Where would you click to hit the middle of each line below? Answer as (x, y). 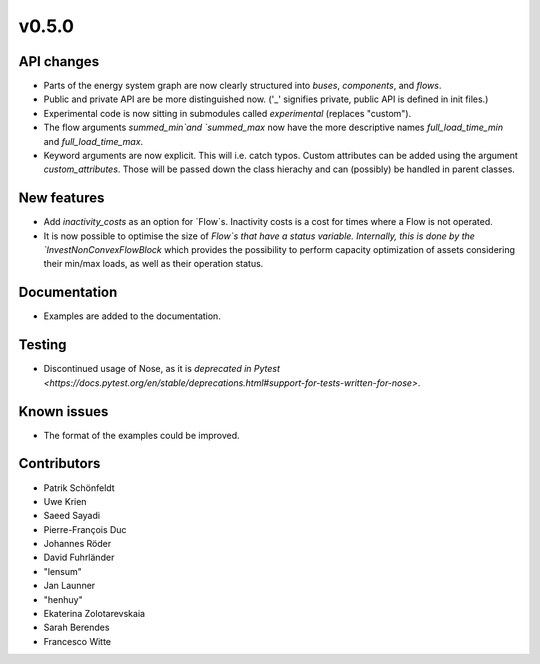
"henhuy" (63, 599)
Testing (42, 345)
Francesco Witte (77, 641)
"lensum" (62, 571)
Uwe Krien (65, 501)
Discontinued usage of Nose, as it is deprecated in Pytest (161, 369)
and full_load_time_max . (93, 141)
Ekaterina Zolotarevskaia (94, 614)
